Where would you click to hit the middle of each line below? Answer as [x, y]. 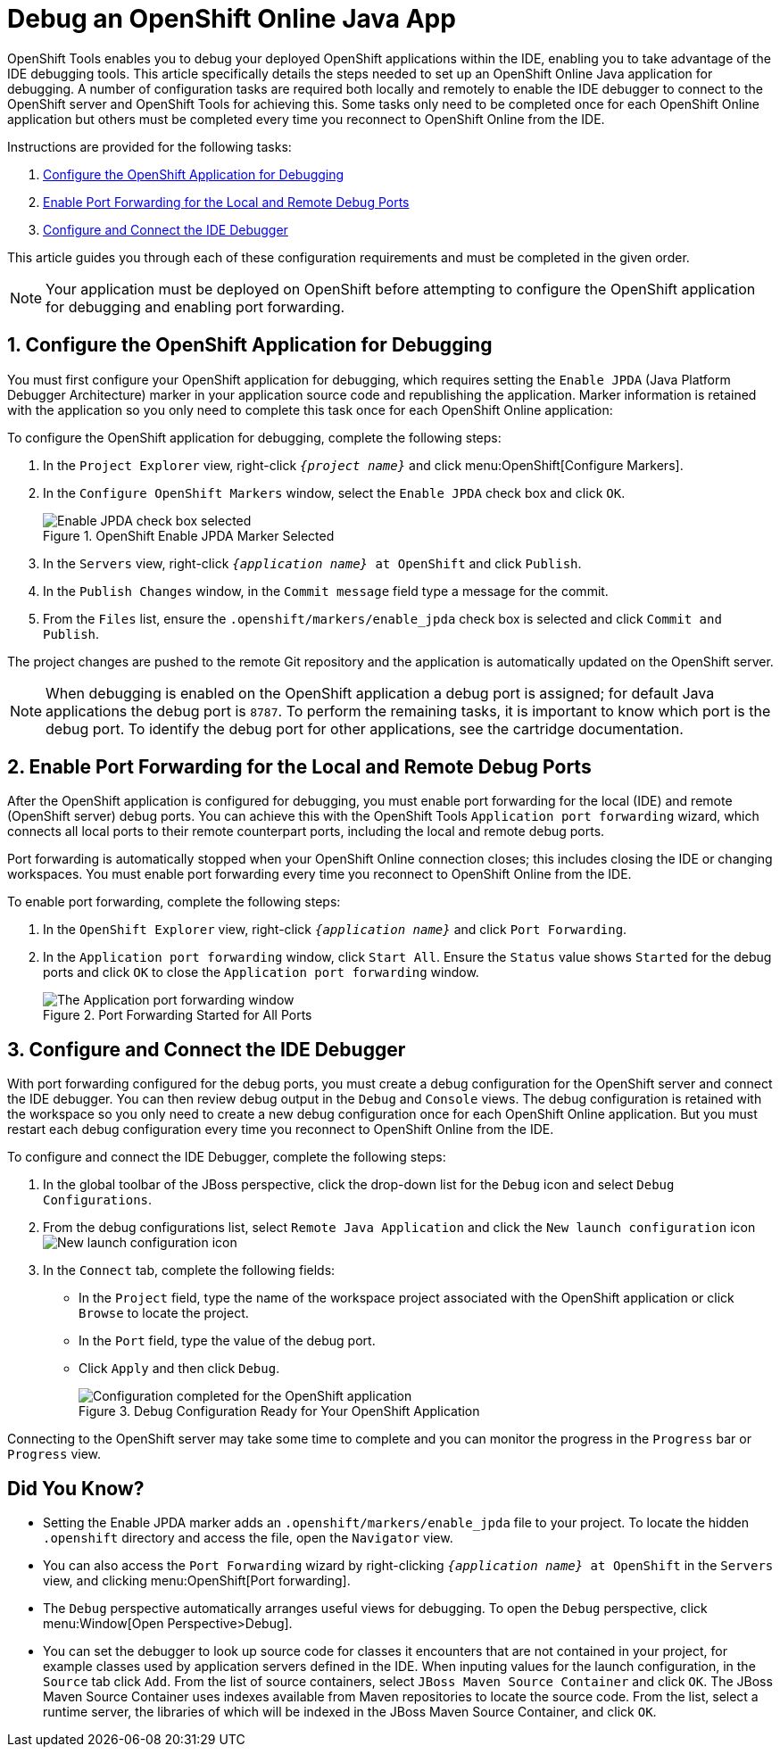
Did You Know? [76, 1488]
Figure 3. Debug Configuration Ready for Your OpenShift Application [279, 1411]
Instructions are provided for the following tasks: [149, 146]
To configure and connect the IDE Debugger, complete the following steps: [227, 1157]
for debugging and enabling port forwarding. [195, 306]
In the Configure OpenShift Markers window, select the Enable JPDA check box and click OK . [334, 492]
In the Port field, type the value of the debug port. [227, 1341]
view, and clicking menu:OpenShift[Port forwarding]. [197, 1581]
